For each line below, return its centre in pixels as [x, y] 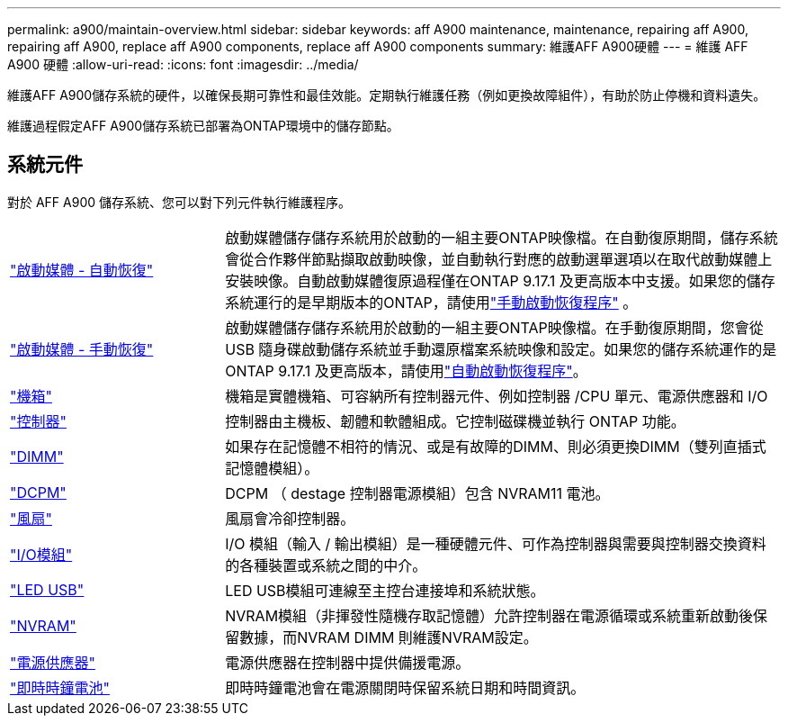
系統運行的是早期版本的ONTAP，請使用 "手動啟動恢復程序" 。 [431, 302]
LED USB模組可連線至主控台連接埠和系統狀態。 [385, 590]
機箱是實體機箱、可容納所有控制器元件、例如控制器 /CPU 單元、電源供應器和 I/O [497, 396]
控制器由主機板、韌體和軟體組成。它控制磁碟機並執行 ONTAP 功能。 [455, 421]
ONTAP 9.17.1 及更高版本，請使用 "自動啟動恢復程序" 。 [406, 371]
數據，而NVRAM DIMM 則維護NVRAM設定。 [389, 637]
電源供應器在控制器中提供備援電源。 [348, 662]
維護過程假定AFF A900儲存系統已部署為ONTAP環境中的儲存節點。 [203, 126]
